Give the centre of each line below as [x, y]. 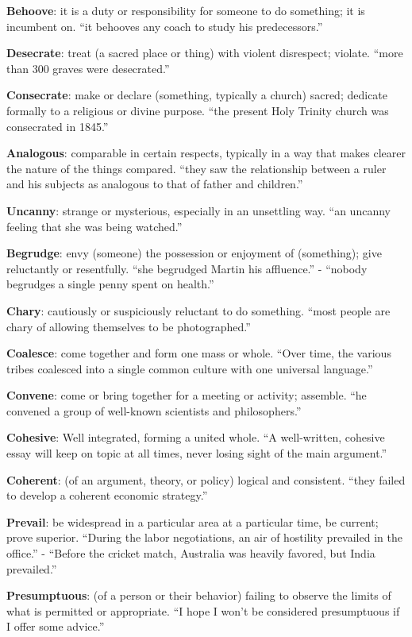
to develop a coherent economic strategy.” [107, 495]
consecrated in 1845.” [58, 126]
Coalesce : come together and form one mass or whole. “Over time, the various [199, 353]
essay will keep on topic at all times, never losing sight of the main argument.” [197, 453]
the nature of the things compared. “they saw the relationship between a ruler [196, 168]
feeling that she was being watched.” [94, 226]
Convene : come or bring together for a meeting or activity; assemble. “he [187, 395]
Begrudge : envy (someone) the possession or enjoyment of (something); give [194, 253]
